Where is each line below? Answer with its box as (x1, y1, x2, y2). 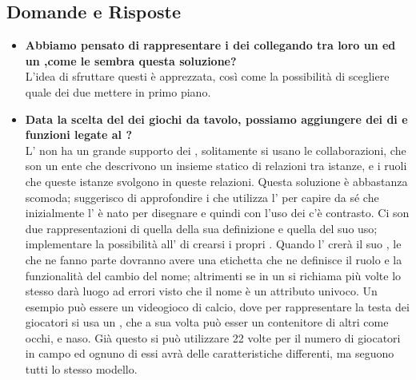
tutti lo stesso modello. (25, 361, 138, 378)
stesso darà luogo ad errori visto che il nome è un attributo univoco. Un (25, 283, 378, 299)
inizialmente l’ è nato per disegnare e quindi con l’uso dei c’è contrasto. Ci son (25, 204, 410, 221)
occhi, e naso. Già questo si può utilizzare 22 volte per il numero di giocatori (25, 329, 401, 346)
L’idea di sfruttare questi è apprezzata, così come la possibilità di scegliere (25, 68, 390, 85)
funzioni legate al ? (25, 126, 133, 143)
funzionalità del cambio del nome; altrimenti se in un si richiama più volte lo (25, 267, 402, 283)
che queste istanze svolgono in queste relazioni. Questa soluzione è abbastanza (25, 172, 408, 189)
